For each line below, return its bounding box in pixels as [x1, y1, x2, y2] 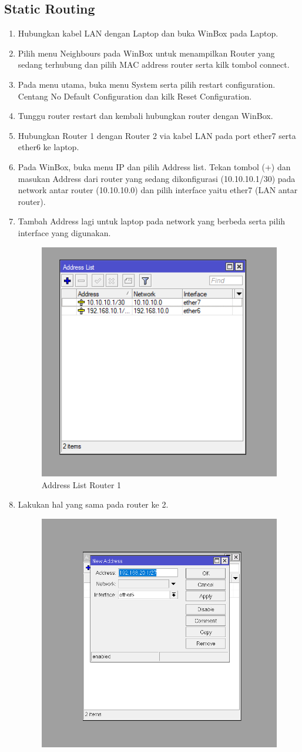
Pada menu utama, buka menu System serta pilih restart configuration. [18, 78, 276, 90]
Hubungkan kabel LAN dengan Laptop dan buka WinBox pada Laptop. [18, 27, 278, 39]
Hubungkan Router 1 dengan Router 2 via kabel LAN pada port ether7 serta [18, 129, 296, 141]
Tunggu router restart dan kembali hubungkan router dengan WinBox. [18, 110, 273, 122]
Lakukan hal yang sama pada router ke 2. [18, 498, 169, 511]
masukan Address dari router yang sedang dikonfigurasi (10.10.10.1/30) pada [18, 172, 296, 184]
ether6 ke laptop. [18, 141, 79, 153]
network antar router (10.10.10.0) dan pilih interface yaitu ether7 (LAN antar [18, 184, 298, 196]
